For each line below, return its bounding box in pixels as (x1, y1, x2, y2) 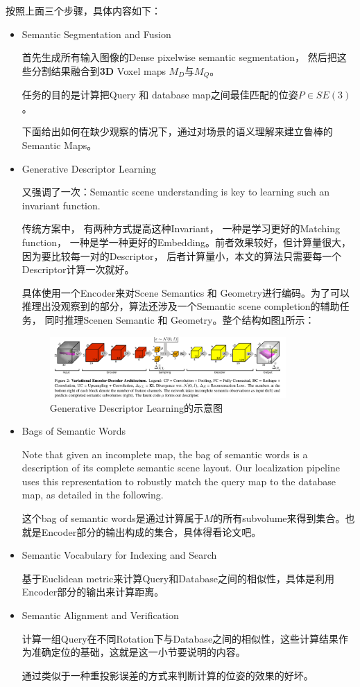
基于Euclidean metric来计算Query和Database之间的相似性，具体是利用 (22, 571, 334, 585)
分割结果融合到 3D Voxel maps (31, 63, 166, 78)
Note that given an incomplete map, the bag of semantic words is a (22, 446, 308, 461)
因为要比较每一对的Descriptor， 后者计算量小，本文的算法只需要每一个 (22, 248, 342, 263)
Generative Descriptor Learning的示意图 (49, 400, 223, 415)
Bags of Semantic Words (22, 424, 126, 438)
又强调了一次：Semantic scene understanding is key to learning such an (22, 184, 330, 199)
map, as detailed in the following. (22, 487, 164, 502)
